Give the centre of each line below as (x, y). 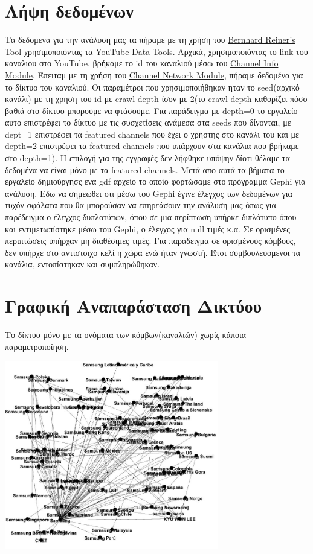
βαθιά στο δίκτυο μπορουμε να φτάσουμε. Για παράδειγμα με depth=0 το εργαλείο (151, 110)
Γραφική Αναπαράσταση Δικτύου (133, 306)
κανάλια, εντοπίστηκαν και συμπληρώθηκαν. (82, 264)
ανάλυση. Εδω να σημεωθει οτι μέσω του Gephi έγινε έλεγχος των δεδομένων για (149, 193)
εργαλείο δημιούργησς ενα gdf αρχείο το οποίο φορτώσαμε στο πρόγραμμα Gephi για (155, 181)
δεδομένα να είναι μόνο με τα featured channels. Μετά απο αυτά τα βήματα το (145, 169)
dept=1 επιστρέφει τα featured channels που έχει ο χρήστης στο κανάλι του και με (152, 134)
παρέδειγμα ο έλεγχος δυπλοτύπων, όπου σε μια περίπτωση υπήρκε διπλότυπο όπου (151, 217)
